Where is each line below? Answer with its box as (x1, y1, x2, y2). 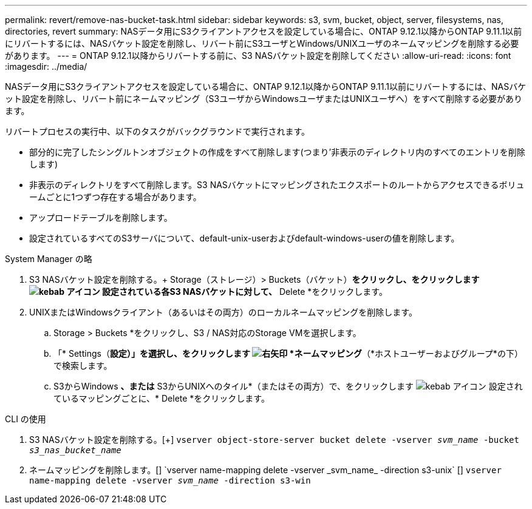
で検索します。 (53, 360, 112, 371)
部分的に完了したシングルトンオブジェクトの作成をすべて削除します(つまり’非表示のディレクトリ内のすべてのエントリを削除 (29, 147, 525, 157)
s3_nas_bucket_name (29, 445, 121, 455)
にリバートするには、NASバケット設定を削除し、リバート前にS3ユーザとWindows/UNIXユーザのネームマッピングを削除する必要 (5, 38, 519, 49)
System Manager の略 (5, 254, 92, 264)
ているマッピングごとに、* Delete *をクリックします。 (53, 393, 270, 403)
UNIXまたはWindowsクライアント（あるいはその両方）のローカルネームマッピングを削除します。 (29, 307, 417, 317)
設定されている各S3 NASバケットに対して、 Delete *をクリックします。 (102, 286, 387, 297)
